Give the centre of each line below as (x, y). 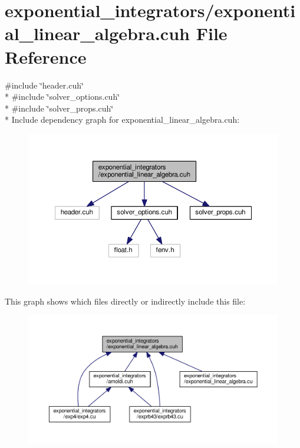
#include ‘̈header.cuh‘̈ (44, 85)
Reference (46, 56)
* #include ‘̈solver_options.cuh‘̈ (62, 97)
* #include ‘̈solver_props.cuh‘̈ (59, 108)
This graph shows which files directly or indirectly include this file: (125, 301)
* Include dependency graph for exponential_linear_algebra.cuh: (122, 120)
